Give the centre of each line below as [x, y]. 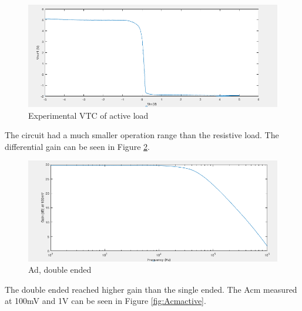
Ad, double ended [60, 270]
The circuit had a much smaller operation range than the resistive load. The [142, 135]
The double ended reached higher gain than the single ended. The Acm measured [151, 289]
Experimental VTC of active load [88, 115]
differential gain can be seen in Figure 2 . [77, 146]
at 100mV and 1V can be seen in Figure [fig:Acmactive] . [105, 301]
